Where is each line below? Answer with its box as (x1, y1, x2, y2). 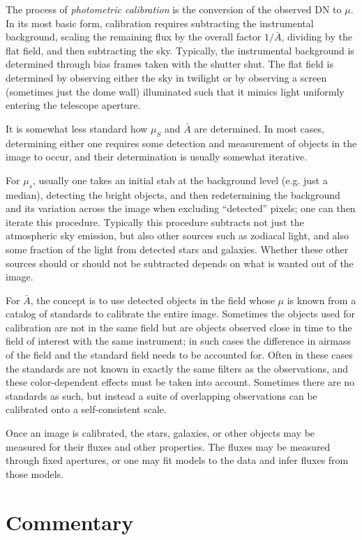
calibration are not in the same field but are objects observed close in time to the (6, 320, 352, 334)
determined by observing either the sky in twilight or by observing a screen (6, 70, 327, 84)
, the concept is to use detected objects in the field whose (30, 292, 275, 307)
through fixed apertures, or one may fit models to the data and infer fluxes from (6, 453, 349, 467)
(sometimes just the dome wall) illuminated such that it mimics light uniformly (6, 84, 345, 98)
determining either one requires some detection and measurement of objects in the (6, 135, 357, 150)
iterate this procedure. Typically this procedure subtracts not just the (6, 214, 304, 229)
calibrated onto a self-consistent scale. (6, 402, 167, 417)
